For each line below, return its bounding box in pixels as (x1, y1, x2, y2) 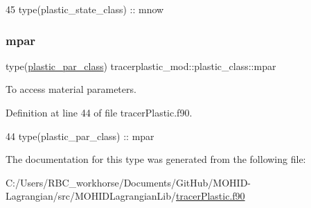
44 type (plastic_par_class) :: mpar (6, 128, 154, 143)
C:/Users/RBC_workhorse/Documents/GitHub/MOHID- (6, 175, 251, 189)
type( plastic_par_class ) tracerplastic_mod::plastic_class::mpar (6, 58, 276, 73)
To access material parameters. (6, 82, 136, 96)
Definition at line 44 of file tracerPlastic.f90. (6, 105, 193, 119)
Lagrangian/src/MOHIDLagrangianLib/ (6, 189, 177, 203)
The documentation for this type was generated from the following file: (6, 152, 306, 166)
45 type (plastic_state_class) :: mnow (6, 2, 164, 16)
